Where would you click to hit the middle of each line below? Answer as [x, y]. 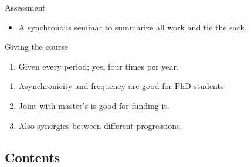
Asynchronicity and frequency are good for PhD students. [122, 86]
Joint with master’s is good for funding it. [94, 105]
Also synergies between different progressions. [100, 125]
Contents [33, 157]
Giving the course [36, 47]
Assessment [25, 7]
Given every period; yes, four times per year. [99, 66]
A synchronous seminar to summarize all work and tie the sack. [133, 27]
